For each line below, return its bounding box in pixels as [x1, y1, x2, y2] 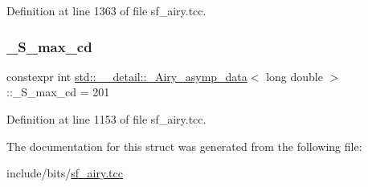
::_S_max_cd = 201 [6, 83, 110, 100]
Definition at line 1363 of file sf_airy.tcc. [6, 2, 206, 18]
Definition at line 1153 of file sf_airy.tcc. [6, 111, 206, 127]
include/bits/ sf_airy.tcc [6, 165, 123, 181]
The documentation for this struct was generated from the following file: [6, 137, 362, 154]
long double [266, 67, 323, 84]
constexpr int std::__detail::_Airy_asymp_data [6, 67, 247, 84]
